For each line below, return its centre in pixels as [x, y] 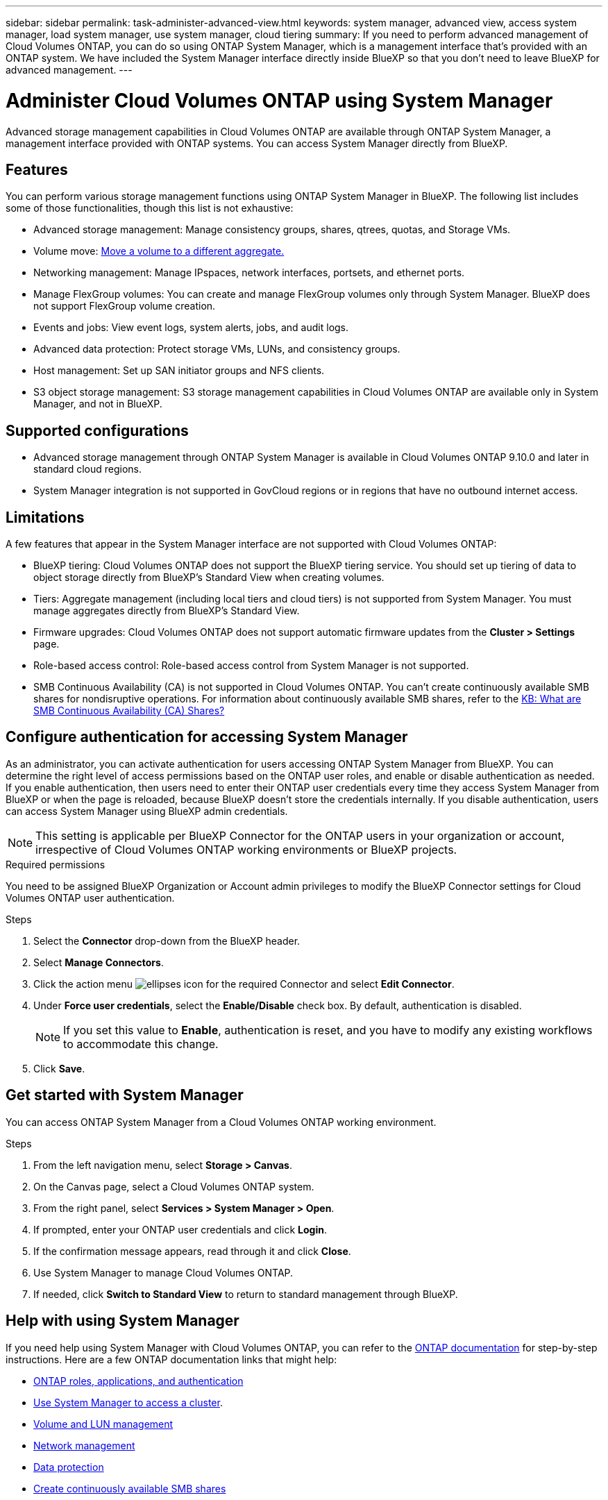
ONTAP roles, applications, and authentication [138, 1381]
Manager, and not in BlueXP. [98, 404]
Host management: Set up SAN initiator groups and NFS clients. [179, 371]
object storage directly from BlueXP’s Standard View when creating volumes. [209, 578]
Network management [84, 1445]
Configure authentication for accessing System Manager [207, 737]
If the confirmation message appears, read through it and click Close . [192, 1251]
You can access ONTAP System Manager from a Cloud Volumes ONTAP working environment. [221, 1122]
